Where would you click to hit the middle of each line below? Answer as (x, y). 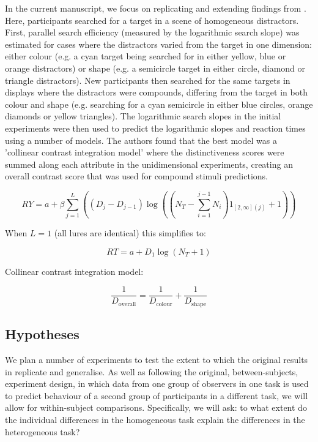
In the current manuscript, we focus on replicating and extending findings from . (156, 8)
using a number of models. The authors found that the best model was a (141, 140)
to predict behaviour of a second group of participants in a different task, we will (157, 395)
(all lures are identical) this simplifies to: (130, 233)
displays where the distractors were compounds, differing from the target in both (156, 92)
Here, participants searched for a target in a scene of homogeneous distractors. (152, 20)
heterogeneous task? (43, 431)
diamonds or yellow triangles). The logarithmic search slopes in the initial (143, 116)
